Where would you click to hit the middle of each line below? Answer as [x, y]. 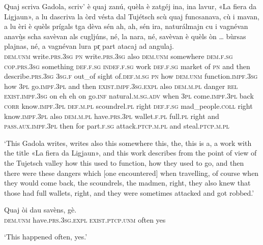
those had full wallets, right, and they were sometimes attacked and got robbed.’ [129, 192]
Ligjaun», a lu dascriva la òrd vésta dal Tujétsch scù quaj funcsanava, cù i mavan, [132, 16]
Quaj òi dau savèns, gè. [40, 210]
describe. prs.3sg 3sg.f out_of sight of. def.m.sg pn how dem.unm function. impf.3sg [131, 76]
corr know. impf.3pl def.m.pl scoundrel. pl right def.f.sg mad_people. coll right [128, 105]
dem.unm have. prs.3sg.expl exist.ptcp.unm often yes [85, 219]
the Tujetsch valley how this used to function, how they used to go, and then [124, 162]
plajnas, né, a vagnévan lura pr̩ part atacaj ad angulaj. [89, 46]
